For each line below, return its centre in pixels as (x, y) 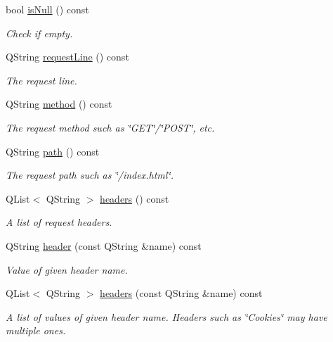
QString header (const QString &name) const (104, 245)
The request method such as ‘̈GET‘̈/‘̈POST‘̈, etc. (110, 127)
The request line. (41, 80)
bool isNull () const (47, 9)
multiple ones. (36, 330)
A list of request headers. (59, 222)
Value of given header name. (67, 269)
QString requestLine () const (67, 57)
